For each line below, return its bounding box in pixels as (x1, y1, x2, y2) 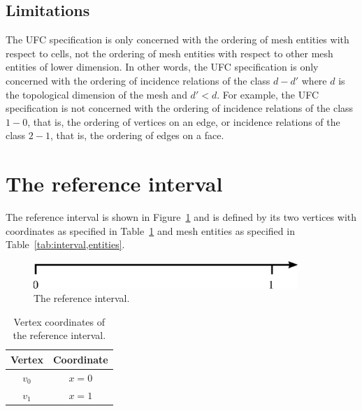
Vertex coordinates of (13, 314, 106, 329)
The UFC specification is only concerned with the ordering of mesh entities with (6, 32, 349, 47)
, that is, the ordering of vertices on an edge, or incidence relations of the (27, 114, 340, 129)
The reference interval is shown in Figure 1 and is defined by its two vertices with (6, 210, 357, 224)
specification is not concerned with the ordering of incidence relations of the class (6, 101, 354, 115)
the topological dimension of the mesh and (6, 87, 187, 101)
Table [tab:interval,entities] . (6, 237, 125, 252)
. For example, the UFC (217, 87, 319, 101)
